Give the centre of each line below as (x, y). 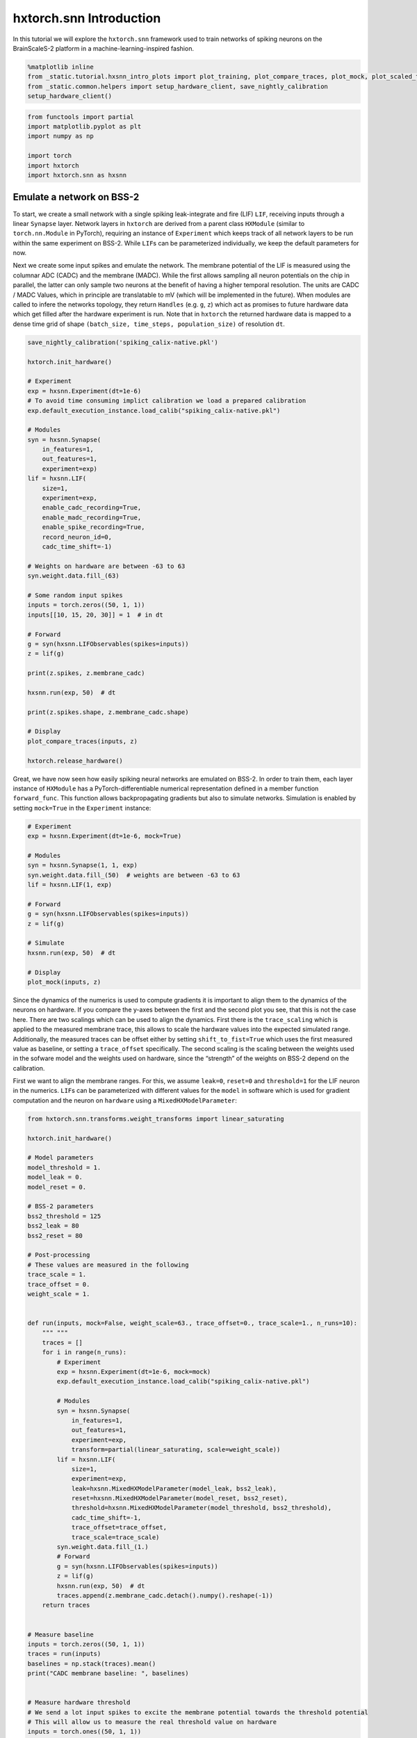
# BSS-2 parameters (60, 1207)
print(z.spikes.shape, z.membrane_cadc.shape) (108, 712)
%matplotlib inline (60, 67)
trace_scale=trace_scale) (115, 1537)
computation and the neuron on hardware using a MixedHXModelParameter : (125, 1100)
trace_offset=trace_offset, (119, 1527)
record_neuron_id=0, (77, 537)
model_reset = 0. (57, 1187)
